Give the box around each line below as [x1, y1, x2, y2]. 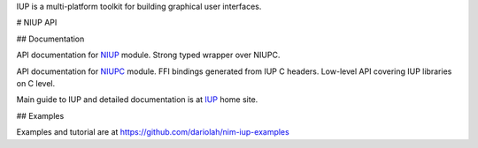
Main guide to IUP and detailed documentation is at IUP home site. [16, 94, 258, 105]
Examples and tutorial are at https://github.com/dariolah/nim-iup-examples [16, 127, 289, 137]
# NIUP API [16, 18, 58, 28]
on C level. [16, 78, 56, 88]
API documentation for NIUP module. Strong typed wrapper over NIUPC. [16, 49, 281, 61]
